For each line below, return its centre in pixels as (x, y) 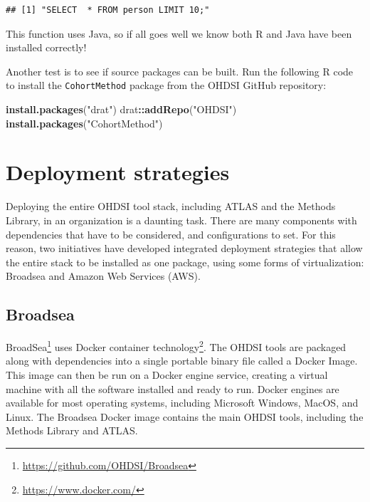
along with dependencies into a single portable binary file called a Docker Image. (182, 361)
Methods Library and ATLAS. (72, 430)
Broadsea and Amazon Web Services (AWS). (103, 276)
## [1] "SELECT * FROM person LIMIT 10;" (108, 10)
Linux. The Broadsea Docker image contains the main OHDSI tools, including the (185, 416)
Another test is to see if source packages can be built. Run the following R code (180, 71)
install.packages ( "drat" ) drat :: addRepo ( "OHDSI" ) (121, 109)
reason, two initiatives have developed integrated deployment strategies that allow (184, 248)
